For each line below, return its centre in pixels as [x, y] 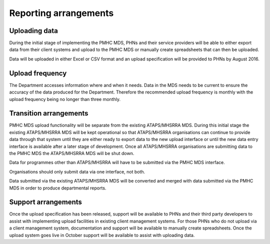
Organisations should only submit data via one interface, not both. [77, 171]
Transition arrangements [49, 113]
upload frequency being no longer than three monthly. [65, 99]
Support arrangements [46, 202]
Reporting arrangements [61, 13]
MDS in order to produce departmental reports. [58, 188]
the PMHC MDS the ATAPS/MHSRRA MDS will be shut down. [72, 153]
